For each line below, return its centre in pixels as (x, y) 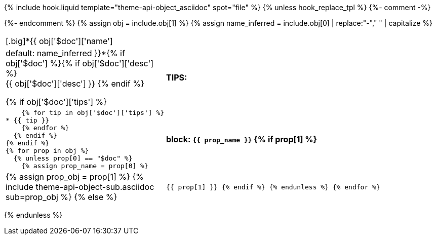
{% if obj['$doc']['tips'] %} (56, 102)
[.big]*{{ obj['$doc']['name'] (59, 41)
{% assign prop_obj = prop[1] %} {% (75, 177)
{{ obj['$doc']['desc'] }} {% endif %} (75, 84)
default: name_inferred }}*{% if (65, 53)
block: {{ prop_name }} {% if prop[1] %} (242, 139)
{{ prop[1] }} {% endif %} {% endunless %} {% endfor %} (273, 187)
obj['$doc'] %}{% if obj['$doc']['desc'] (80, 63)
